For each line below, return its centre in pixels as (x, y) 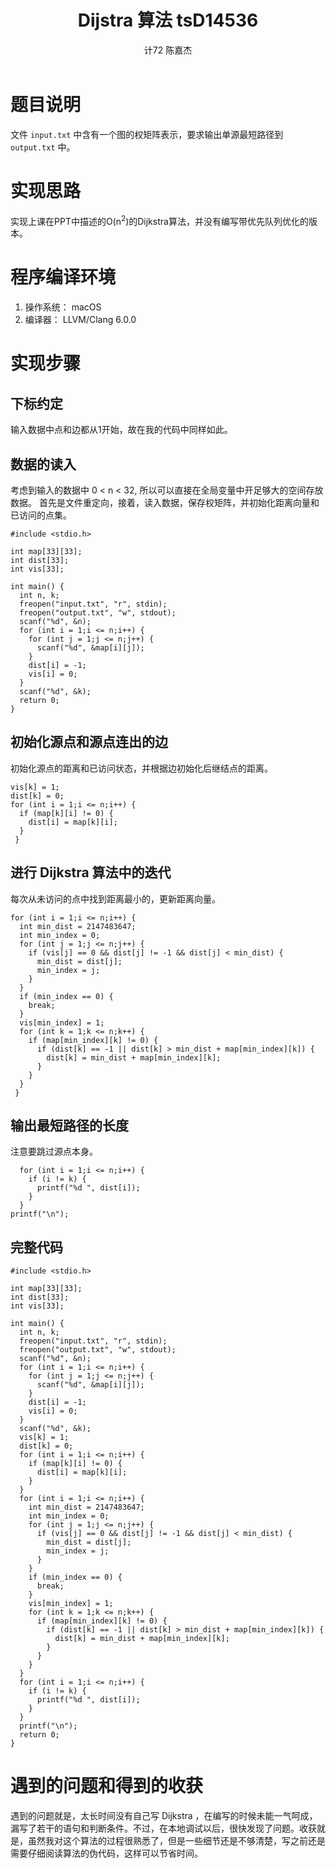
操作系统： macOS (63, 307)
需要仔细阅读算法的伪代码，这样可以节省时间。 (106, 1853)
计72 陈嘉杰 (168, 50)
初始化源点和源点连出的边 (89, 742)
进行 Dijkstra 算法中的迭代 (91, 872)
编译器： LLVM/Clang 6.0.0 (80, 320)
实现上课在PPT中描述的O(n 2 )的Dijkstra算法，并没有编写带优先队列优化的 (159, 220)
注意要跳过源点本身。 (54, 1152)
